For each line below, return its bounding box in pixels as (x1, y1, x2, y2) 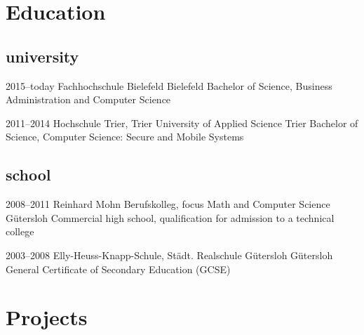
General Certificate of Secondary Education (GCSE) (6, 261, 231, 276)
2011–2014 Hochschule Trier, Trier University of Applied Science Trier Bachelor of (6, 115, 358, 130)
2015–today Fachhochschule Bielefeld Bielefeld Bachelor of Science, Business (6, 78, 332, 93)
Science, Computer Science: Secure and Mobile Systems (6, 129, 244, 144)
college (6, 224, 34, 239)
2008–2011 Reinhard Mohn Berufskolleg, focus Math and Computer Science (6, 197, 330, 211)
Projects (6, 303, 88, 331)
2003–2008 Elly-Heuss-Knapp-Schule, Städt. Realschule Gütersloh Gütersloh (6, 247, 333, 262)
